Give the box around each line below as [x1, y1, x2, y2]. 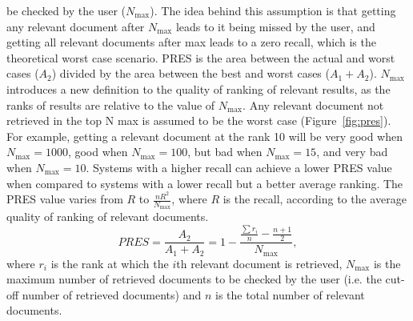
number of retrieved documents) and [22, 286, 202, 303]
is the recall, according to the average [223, 191, 407, 207]
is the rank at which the [50, 255, 169, 271]
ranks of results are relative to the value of [6, 96, 215, 113]
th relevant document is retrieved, [176, 255, 343, 271]
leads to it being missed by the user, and [175, 18, 375, 34]
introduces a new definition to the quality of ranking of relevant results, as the [6, 80, 391, 97]
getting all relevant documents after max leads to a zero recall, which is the [6, 34, 376, 50]
